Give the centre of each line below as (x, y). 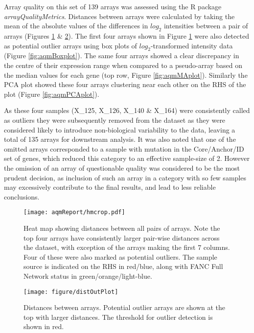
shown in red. (44, 326)
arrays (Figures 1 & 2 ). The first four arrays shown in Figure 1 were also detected (127, 35)
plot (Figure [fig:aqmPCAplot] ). (52, 94)
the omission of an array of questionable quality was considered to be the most (122, 167)
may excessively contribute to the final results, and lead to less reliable (110, 187)
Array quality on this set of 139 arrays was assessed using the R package (113, 6)
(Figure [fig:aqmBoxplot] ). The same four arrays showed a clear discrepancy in (122, 55)
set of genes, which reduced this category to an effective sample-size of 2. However (127, 158)
